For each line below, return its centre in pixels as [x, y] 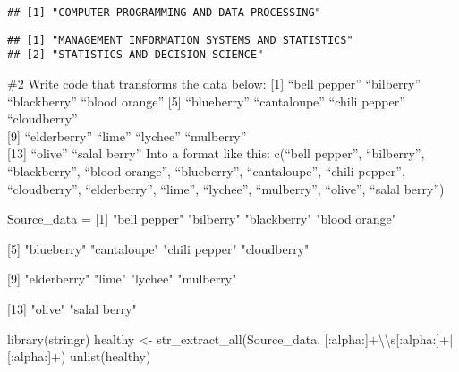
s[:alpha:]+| [422, 338]
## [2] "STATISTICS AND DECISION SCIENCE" [136, 55]
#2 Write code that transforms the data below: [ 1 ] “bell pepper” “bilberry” [214, 83]
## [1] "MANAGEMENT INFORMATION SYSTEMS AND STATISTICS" [180, 40]
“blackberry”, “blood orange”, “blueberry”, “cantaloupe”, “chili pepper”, [206, 170]
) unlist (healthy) [106, 356]
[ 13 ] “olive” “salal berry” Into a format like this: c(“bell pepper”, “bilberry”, [216, 153]
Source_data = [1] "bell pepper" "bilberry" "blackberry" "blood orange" [202, 219]
